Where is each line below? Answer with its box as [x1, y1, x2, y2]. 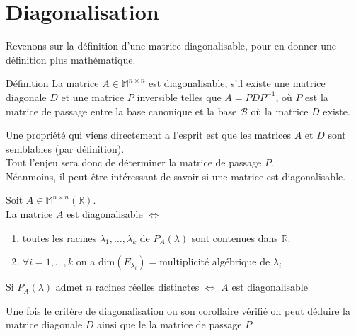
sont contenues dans [191, 230, 278, 245]
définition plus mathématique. [6, 52, 136, 66]
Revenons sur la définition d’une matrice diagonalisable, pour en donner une [6, 38, 336, 53]
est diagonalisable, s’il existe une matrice [149, 76, 326, 91]
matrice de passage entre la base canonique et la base [6, 103, 237, 118]
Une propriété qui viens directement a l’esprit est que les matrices [6, 127, 292, 142]
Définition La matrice [6, 76, 99, 91]
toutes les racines [22, 230, 97, 245]
